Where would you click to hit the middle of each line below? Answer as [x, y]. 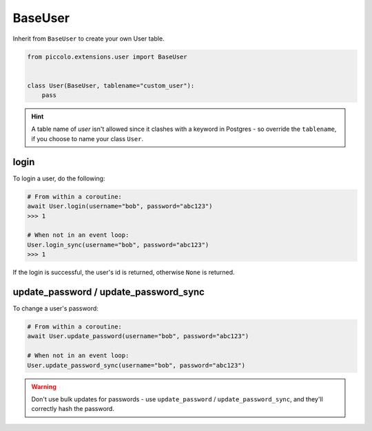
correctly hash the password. [73, 409]
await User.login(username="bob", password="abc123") [120, 206]
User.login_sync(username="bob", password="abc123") [118, 245]
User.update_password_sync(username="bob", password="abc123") [136, 365]
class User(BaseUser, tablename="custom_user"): [111, 85]
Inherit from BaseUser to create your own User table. [89, 39]
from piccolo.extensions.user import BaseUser [107, 56]
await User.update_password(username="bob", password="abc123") [138, 336]
